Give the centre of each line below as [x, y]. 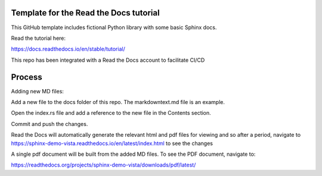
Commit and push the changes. [49, 124]
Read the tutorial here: [38, 38]
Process [27, 77]
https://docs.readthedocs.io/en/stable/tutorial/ [68, 49]
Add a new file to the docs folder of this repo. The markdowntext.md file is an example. [118, 102]
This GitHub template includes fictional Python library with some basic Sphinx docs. [114, 27]
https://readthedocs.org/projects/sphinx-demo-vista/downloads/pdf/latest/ [103, 165]
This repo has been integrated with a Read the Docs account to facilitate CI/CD [108, 60]
